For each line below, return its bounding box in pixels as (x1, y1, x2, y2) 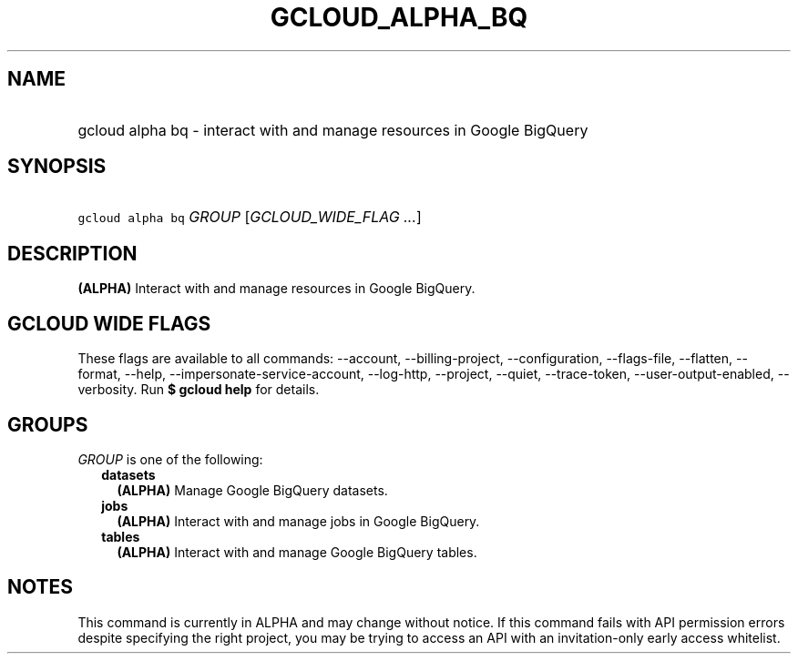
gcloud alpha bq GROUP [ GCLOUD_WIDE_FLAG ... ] (77, 208, 422, 227)
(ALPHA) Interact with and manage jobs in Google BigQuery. (117, 513, 480, 529)
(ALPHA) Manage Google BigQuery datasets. (117, 482, 388, 498)
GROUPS (7, 412, 88, 436)
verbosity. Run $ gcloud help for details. (77, 381, 320, 398)
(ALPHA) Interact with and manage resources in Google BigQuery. (77, 280, 476, 297)
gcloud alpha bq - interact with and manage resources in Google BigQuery (77, 120, 588, 139)
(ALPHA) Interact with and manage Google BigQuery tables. (117, 544, 477, 560)
